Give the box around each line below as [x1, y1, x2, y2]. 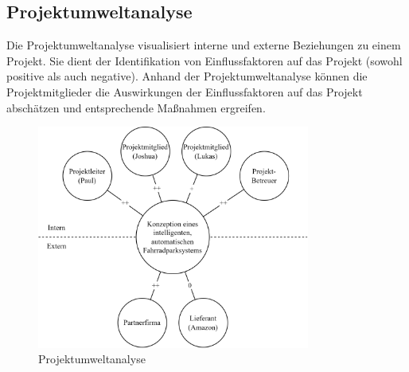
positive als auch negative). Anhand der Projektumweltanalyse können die [6, 68, 368, 84]
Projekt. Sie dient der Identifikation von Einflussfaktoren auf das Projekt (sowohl [6, 52, 403, 69]
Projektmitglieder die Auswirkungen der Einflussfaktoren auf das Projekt [6, 83, 363, 100]
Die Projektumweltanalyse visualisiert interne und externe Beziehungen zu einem [6, 37, 401, 53]
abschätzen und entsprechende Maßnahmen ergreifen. [6, 99, 266, 116]
